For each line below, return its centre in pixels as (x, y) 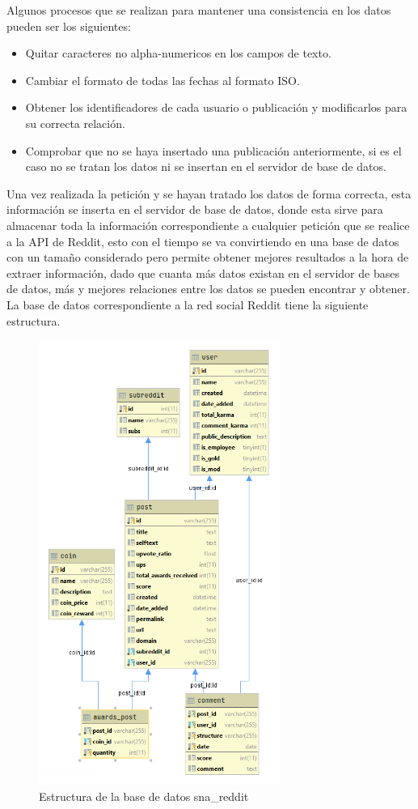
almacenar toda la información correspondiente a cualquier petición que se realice (208, 225)
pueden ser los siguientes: (69, 26)
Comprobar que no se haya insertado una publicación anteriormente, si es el (213, 150)
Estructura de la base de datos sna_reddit (144, 796)
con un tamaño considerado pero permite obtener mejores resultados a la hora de (208, 257)
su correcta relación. (75, 123)
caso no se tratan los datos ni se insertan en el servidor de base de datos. (206, 166)
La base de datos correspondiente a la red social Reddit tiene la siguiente (188, 304)
